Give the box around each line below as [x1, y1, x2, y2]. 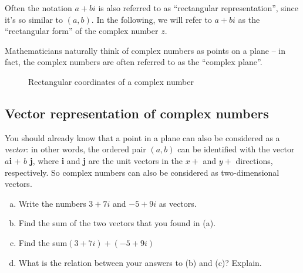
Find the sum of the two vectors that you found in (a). [18, 217, 216, 229]
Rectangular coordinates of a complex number [28, 75, 194, 87]
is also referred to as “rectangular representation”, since [98, 2, 298, 13]
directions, [235, 154, 273, 166]
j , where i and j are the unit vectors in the [29, 154, 183, 166]
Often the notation [5, 2, 72, 13]
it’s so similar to [5, 13, 63, 25]
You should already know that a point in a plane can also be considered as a [5, 131, 280, 144]
